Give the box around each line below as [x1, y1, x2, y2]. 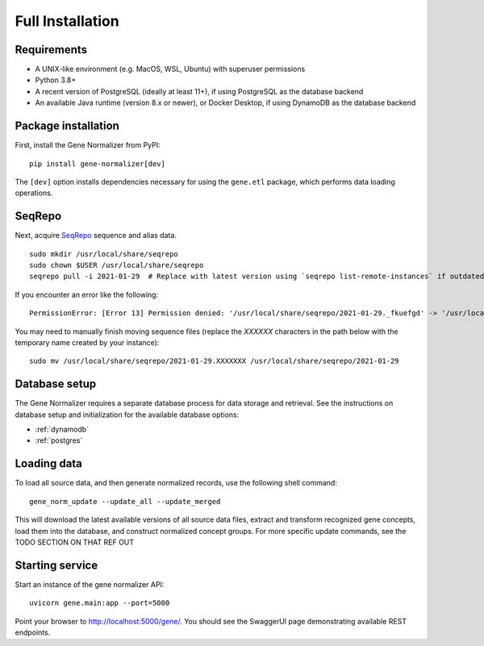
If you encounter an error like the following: [15, 290, 159, 299]
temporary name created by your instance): [15, 337, 160, 347]
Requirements [15, 43, 88, 56]
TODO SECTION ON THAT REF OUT [15, 537, 135, 547]
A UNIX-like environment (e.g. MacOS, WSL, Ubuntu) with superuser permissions [35, 65, 306, 74]
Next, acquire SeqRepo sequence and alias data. [15, 231, 177, 240]
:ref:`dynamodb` [35, 424, 89, 435]
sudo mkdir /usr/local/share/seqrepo [29, 249, 179, 258]
